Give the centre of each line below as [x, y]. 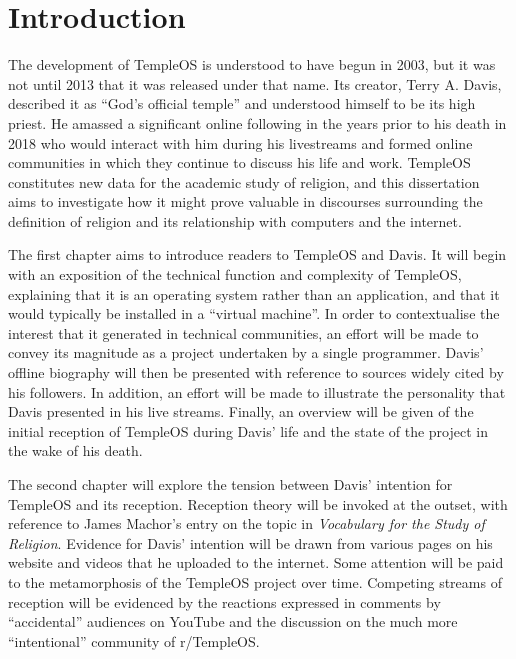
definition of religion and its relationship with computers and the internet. [235, 220]
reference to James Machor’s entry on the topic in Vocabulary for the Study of [246, 523]
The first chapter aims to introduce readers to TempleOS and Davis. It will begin [257, 254]
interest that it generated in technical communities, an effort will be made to [243, 332]
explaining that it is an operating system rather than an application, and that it [254, 293]
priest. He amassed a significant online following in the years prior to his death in [257, 122]
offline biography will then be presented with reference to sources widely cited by [256, 372]
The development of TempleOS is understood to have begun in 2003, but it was [252, 64]
